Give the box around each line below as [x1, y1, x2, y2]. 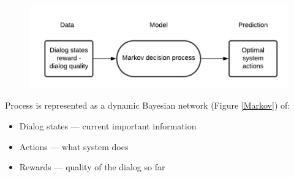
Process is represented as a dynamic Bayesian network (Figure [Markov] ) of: [5, 99, 290, 112]
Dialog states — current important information [19, 119, 197, 132]
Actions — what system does [19, 140, 129, 153]
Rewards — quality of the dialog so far [19, 161, 165, 173]
